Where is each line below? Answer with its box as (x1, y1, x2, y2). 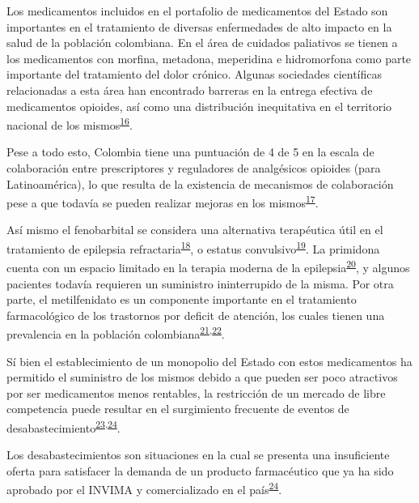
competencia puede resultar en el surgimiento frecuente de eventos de (6, 400, 349, 417)
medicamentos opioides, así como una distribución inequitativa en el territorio (6, 97, 392, 114)
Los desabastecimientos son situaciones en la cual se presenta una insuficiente (6, 446, 390, 463)
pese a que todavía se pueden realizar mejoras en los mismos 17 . (6, 192, 319, 211)
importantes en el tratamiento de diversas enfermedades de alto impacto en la (6, 18, 392, 35)
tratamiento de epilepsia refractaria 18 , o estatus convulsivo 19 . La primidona (6, 238, 380, 257)
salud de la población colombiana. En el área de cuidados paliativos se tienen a (6, 34, 398, 51)
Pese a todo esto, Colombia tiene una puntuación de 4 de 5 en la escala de (6, 143, 375, 160)
